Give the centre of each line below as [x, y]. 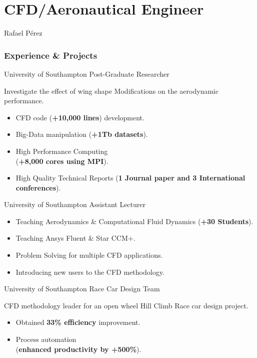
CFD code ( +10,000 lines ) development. [80, 117]
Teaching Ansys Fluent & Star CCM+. [75, 238]
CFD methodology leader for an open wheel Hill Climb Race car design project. [126, 305]
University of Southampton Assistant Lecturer [75, 204]
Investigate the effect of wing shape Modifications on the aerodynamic [111, 91]
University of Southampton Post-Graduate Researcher [87, 73]
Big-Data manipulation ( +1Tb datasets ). [82, 134]
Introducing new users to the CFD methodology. [90, 272]
